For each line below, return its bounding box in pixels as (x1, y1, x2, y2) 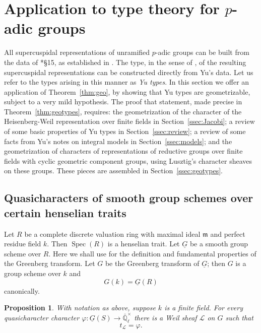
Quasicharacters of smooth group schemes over (4, 190, 253, 206)
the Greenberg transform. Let (4, 258, 95, 269)
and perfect (210, 228, 245, 239)
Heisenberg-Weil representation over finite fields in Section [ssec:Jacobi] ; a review (4, 116, 255, 126)
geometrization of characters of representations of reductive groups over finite (4, 146, 243, 156)
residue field (4, 238, 41, 249)
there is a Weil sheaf (134, 312, 197, 322)
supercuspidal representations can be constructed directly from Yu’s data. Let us (4, 66, 253, 77)
